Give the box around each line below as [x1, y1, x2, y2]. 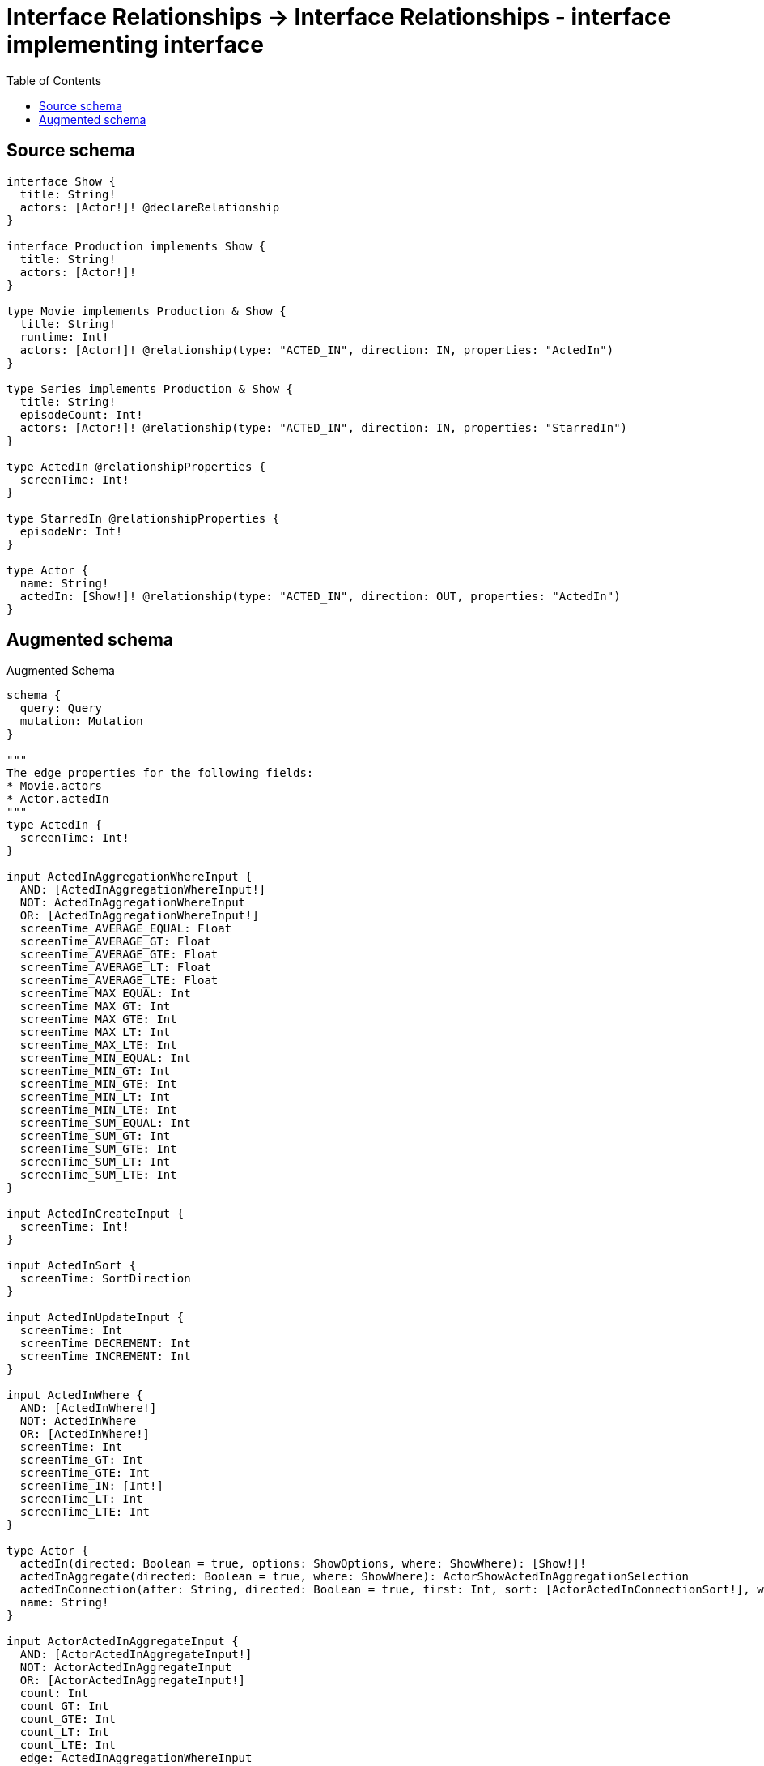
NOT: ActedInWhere [19, 1414, 137, 1428]
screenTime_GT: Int [19, 1453, 143, 1467]
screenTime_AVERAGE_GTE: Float [19, 948, 219, 962]
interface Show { [6, 174, 116, 188]
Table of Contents [6, 73, 102, 87]
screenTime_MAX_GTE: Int [19, 1013, 177, 1026]
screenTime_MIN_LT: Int [19, 1090, 171, 1104]
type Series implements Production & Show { [6, 382, 294, 395]
